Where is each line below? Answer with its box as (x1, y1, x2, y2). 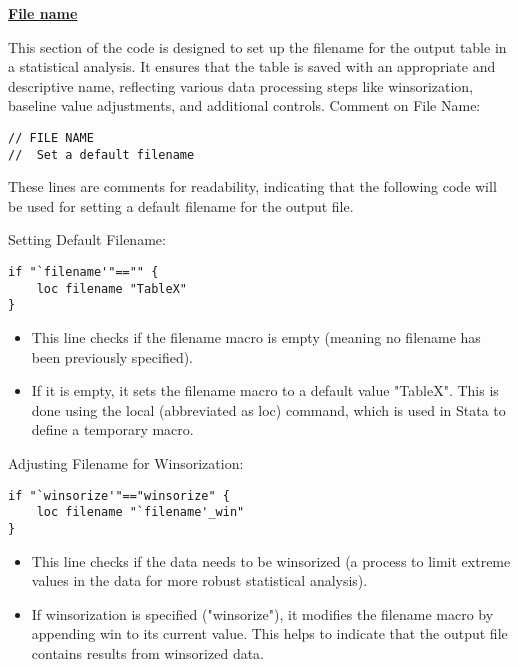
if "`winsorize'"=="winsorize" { (8, 488, 230, 503)
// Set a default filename (8, 147, 195, 162)
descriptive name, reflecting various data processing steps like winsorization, (8, 75, 474, 96)
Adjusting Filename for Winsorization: (8, 453, 244, 473)
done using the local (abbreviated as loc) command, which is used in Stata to (31, 399, 506, 420)
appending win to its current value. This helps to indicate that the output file (31, 623, 508, 644)
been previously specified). (31, 346, 194, 367)
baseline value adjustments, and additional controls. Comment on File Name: (8, 95, 481, 116)
